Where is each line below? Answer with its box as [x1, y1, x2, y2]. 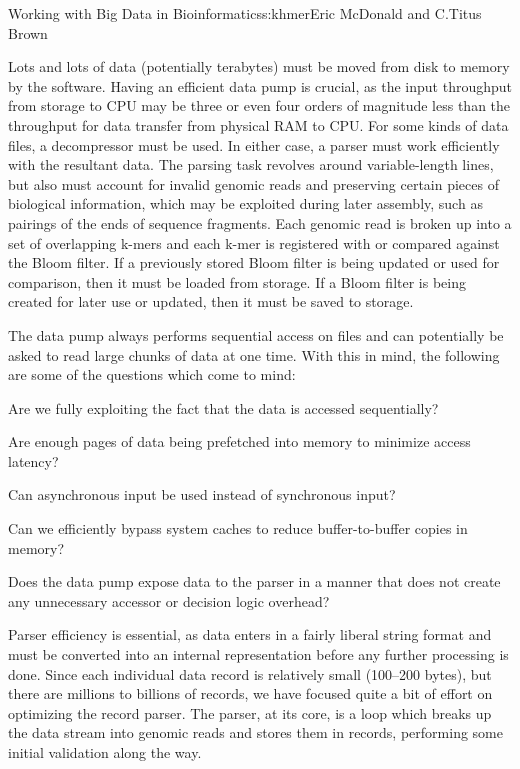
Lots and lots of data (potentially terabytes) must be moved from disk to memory [8, 56, 510, 77]
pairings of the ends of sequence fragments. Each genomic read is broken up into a [8, 212, 512, 233]
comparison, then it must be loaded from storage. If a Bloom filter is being [8, 271, 466, 292]
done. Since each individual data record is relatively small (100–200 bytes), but [8, 663, 492, 684]
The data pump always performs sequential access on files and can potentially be [8, 324, 504, 345]
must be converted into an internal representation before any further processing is [8, 644, 509, 665]
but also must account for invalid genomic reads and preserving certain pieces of [8, 173, 499, 194]
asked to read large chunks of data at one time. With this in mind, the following [8, 344, 500, 365]
